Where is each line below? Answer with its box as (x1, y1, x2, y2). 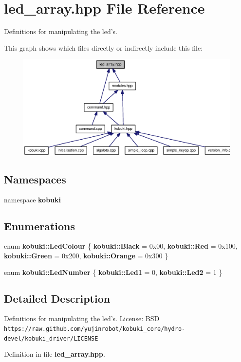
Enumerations (4, 218, 75, 233)
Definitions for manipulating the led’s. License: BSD (4, 313, 160, 324)
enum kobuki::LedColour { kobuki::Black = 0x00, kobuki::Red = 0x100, (4, 241, 238, 251)
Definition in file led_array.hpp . (4, 349, 105, 359)
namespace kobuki (4, 194, 61, 204)
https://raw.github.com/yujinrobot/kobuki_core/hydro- (4, 325, 185, 332)
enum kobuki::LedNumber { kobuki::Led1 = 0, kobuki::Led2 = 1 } (4, 267, 222, 277)
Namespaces (4, 171, 66, 186)
